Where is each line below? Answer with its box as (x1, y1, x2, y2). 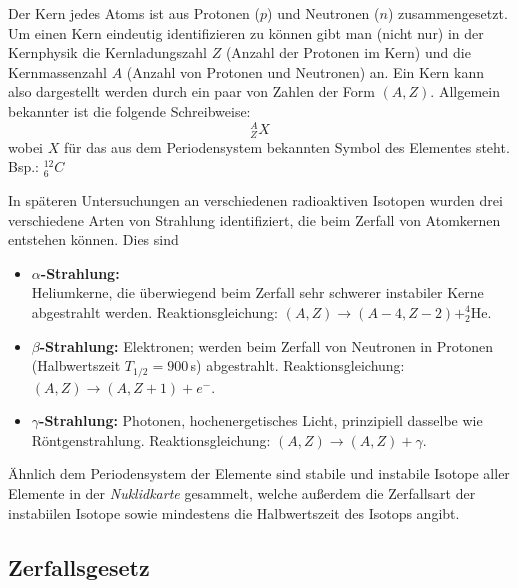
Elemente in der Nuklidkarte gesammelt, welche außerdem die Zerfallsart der (8, 482, 476, 503)
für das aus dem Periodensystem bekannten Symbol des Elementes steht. (63, 136, 510, 157)
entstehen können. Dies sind (8, 229, 179, 250)
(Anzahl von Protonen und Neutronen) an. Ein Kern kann (126, 61, 484, 82)
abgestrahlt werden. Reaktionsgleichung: (31, 301, 279, 322)
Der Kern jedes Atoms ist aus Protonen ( (8, 3, 261, 23)
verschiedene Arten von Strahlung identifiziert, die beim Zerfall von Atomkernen (8, 209, 501, 230)
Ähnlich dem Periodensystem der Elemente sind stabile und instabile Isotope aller (8, 463, 510, 484)
